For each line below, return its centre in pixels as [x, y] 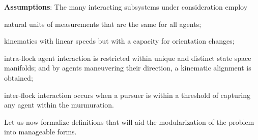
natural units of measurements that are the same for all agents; [103, 24]
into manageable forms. [40, 132]
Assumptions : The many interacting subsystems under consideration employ [126, 7]
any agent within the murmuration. [59, 105]
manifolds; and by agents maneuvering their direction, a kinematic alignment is [128, 68]
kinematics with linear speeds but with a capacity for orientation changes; [119, 41]
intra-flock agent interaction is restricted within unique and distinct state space [128, 58]
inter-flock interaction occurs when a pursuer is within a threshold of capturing [127, 95]
